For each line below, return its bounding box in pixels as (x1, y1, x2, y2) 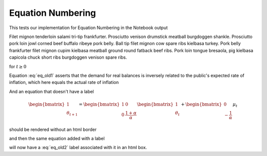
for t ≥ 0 (9, 63, 27, 69)
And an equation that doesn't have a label (9, 88, 94, 94)
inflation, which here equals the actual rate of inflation (9, 79, 119, 85)
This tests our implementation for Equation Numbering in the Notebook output (9, 25, 168, 31)
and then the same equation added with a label (9, 136, 105, 142)
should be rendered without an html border (9, 126, 97, 132)
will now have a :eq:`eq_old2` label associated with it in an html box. (9, 145, 147, 151)
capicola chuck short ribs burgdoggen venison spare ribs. (9, 54, 127, 60)
